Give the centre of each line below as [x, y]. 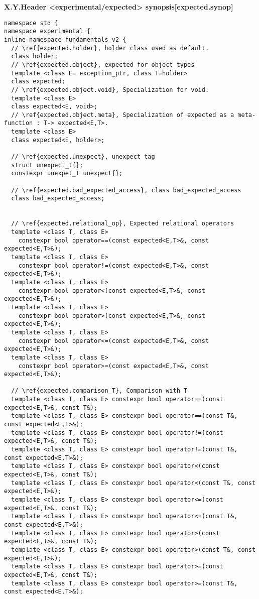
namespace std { [31, 23]
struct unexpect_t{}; [47, 165]
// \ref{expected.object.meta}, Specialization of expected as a [123, 115]
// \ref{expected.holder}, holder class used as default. [110, 48]
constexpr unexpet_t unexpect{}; [67, 173]
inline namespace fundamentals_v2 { [65, 39]
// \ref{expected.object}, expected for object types [103, 65]
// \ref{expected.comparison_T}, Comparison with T [99, 391]
